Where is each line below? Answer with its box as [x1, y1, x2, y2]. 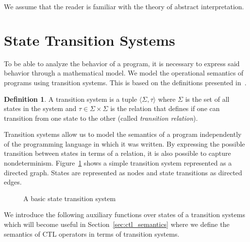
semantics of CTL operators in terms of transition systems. [4, 228, 180, 239]
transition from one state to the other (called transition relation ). [4, 112, 198, 123]
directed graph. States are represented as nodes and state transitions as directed [4, 167, 242, 177]
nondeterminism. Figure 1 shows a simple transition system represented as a [4, 158, 232, 168]
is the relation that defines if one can [110, 103, 220, 113]
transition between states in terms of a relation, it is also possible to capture [4, 148, 231, 158]
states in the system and [4, 103, 77, 113]
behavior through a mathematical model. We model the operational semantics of [4, 68, 244, 78]
